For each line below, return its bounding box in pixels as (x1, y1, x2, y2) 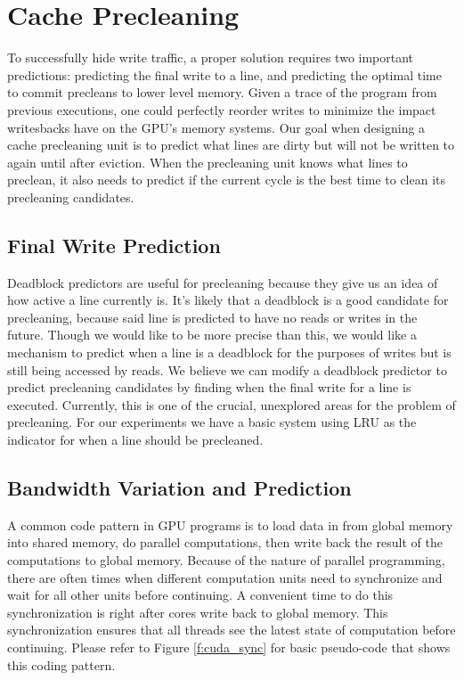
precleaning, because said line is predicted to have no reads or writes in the (7, 307, 418, 326)
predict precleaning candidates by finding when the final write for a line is (7, 378, 411, 397)
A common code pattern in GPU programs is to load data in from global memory (7, 515, 453, 534)
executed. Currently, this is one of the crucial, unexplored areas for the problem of (7, 395, 456, 414)
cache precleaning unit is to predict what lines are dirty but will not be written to (7, 135, 455, 154)
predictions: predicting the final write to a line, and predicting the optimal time (7, 65, 442, 84)
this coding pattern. (7, 655, 116, 674)
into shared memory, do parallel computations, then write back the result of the (7, 533, 443, 552)
